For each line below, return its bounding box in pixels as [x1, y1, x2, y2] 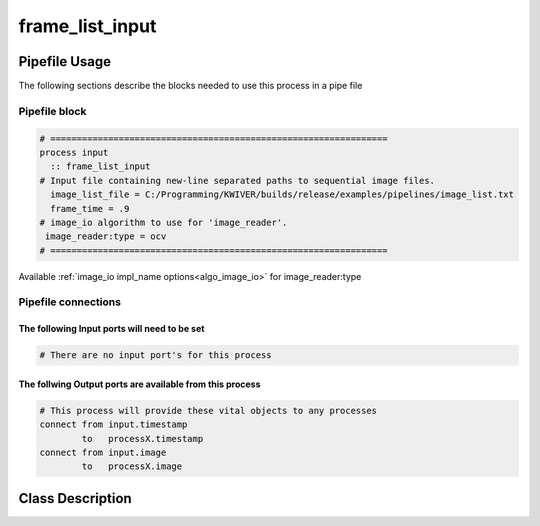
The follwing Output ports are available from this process [18, 378, 261, 390]
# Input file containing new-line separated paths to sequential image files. [39, 175, 435, 186]
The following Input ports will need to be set [18, 323, 205, 335]
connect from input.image [39, 447, 167, 459]
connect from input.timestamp [39, 419, 188, 430]
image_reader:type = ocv [45, 231, 167, 242]
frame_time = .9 [50, 203, 130, 214]
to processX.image [81, 461, 183, 472]
